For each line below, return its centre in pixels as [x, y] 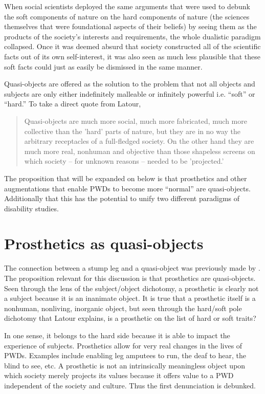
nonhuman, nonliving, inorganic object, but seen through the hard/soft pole [123, 308]
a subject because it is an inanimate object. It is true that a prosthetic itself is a [130, 298]
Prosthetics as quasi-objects [104, 243]
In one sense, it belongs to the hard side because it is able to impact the [117, 335]
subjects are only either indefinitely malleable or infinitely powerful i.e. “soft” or [130, 93]
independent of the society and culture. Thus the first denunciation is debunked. [130, 385]
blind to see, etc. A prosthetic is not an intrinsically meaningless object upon [125, 365]
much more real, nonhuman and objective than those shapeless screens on [140, 151]
